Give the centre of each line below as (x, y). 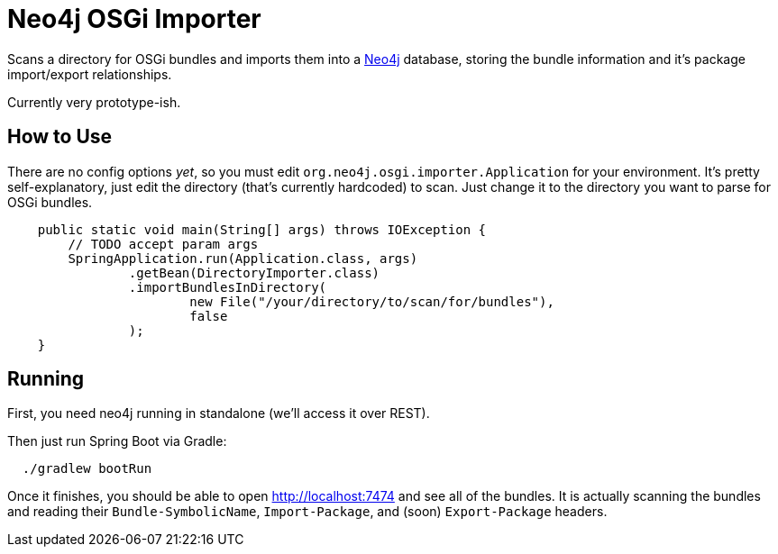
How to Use (60, 137)
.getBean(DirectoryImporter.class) (254, 272)
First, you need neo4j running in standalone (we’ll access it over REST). (219, 413)
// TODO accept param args (163, 244)
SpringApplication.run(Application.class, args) (243, 258)
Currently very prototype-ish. (94, 102)
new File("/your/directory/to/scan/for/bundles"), (372, 301)
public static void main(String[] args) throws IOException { (262, 229)
